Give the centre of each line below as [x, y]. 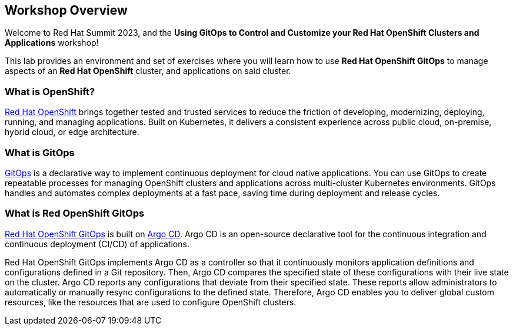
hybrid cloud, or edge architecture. [72, 132]
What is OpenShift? [50, 91]
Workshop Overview [66, 10]
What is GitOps [40, 152]
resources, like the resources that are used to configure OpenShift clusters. [151, 302]
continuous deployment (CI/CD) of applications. [97, 244]
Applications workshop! [52, 43]
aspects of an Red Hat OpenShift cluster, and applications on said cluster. [148, 71]
